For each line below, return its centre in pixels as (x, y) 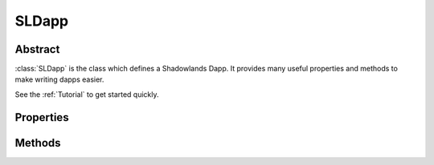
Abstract (37, 49)
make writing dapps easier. (59, 79)
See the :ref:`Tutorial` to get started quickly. (87, 94)
